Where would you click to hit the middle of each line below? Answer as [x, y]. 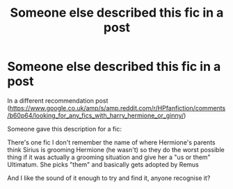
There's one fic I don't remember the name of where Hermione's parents [111, 142]
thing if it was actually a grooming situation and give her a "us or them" [109, 157]
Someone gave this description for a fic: [64, 129]
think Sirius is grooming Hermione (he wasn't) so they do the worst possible [116, 149]
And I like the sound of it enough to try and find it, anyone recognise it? [109, 178]
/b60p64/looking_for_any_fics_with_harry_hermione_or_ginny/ [96, 115]
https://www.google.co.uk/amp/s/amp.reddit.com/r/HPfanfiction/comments [118, 108]
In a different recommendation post [58, 100]
